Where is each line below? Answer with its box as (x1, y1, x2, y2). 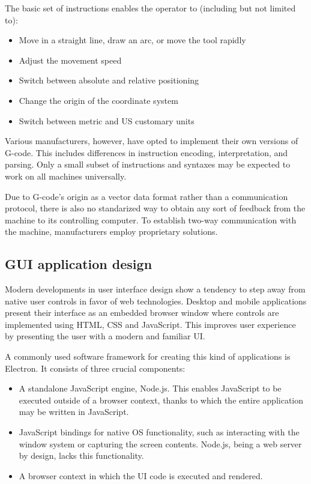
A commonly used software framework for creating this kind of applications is (5, 350, 291, 363)
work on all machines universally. (5, 169, 127, 182)
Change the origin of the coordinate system (19, 94, 178, 106)
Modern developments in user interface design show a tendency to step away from (5, 283, 306, 295)
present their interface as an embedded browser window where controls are (5, 306, 279, 319)
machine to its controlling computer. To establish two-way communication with (5, 213, 297, 226)
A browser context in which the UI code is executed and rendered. (19, 469, 263, 482)
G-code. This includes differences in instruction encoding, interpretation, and (5, 146, 288, 159)
